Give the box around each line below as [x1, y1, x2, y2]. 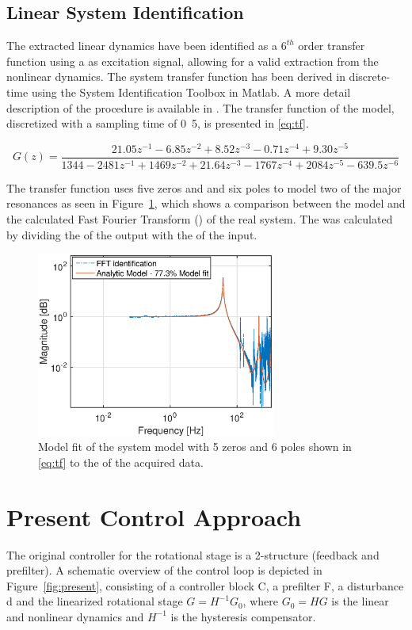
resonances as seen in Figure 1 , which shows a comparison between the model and [6, 195, 406, 212]
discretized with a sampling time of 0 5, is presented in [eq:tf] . [6, 115, 309, 132]
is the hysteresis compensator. [170, 608, 316, 624]
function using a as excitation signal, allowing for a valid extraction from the [6, 52, 379, 69]
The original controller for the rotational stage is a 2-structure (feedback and [6, 546, 380, 563]
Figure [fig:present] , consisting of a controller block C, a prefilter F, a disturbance [6, 577, 404, 594]
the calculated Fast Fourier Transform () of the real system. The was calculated [6, 210, 393, 227]
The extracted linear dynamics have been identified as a [6, 37, 278, 54]
